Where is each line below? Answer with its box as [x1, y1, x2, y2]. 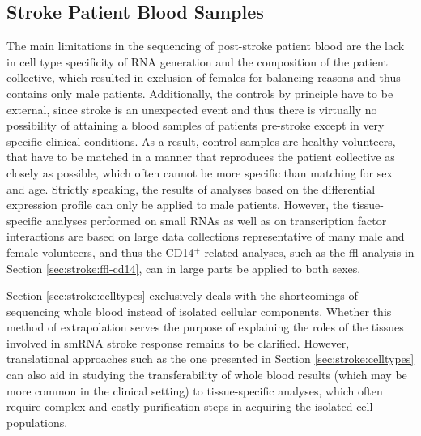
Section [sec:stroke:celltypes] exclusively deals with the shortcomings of [6, 287, 358, 304]
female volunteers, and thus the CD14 [6, 243, 194, 260]
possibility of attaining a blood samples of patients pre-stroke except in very [6, 117, 385, 134]
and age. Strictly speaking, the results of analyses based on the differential [6, 180, 376, 197]
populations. [6, 413, 68, 430]
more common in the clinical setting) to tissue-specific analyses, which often [6, 382, 383, 399]
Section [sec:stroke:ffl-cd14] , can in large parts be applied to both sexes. [6, 259, 361, 276]
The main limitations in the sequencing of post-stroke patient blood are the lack [6, 37, 405, 54]
